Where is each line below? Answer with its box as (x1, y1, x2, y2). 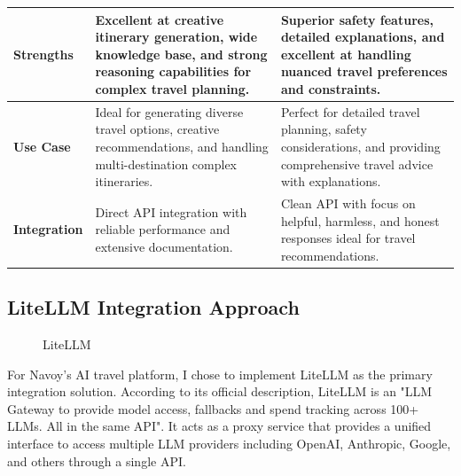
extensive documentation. (95, 237, 233, 255)
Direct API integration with (95, 202, 247, 221)
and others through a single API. (7, 451, 186, 470)
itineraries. (95, 172, 153, 191)
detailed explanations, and (280, 27, 445, 46)
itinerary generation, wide (95, 27, 258, 46)
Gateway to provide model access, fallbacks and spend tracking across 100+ (7, 399, 419, 417)
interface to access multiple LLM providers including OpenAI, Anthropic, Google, (7, 433, 451, 452)
